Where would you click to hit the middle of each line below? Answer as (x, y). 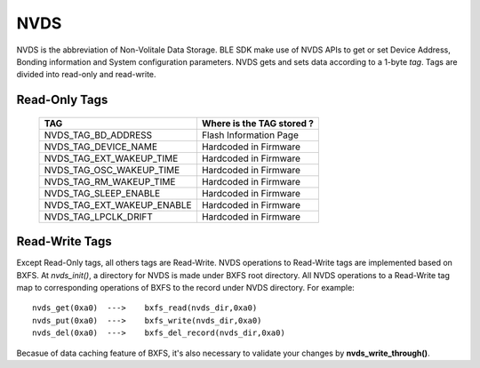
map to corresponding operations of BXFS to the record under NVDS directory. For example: (185, 288)
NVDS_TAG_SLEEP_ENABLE (102, 193)
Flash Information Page (250, 135)
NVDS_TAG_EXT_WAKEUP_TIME (111, 158)
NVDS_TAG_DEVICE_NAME (101, 147)
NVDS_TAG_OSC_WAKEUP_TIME (112, 170)
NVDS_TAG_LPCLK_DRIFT (98, 216)
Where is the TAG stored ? (258, 123)
